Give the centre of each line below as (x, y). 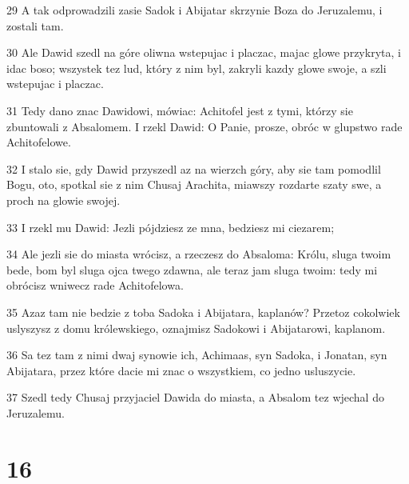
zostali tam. (35, 25)
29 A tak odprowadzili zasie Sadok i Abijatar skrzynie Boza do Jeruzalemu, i (195, 10)
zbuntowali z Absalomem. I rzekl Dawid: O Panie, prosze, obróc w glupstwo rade (204, 126)
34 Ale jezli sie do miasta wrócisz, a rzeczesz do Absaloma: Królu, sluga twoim (199, 254)
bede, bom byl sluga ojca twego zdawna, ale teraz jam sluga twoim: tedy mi (192, 269)
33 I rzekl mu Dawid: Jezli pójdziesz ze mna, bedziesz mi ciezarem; (171, 227)
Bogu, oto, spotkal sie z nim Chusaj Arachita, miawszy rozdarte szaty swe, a (194, 184)
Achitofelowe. (39, 142)
